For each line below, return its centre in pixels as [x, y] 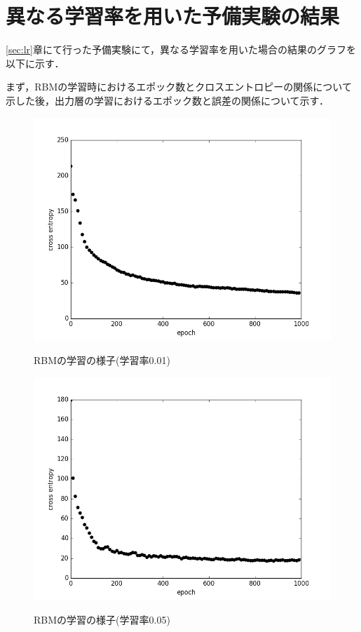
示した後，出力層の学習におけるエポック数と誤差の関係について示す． [168, 100]
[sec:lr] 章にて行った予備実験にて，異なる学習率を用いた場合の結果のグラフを [181, 49]
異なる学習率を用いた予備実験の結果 [173, 16]
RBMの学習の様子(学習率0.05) [102, 620]
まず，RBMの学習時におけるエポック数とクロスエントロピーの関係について [179, 87]
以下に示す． [35, 63]
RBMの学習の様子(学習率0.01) [102, 360]
